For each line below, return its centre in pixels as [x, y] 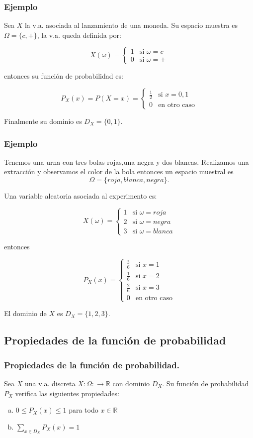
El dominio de [25, 313]
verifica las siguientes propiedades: [67, 393]
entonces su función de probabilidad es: [64, 76]
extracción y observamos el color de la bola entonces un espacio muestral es [119, 171]
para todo [84, 410]
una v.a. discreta [50, 383]
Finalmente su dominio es [43, 121]
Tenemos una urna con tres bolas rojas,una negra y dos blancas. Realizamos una [126, 162]
